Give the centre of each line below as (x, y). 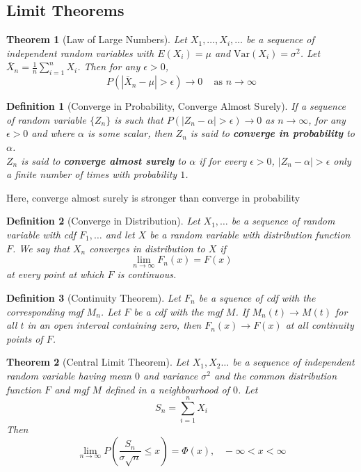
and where (53, 133)
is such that (139, 119)
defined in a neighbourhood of (167, 389)
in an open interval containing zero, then (114, 325)
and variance (171, 375)
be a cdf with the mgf (178, 311)
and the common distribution (275, 375)
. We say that (41, 248)
